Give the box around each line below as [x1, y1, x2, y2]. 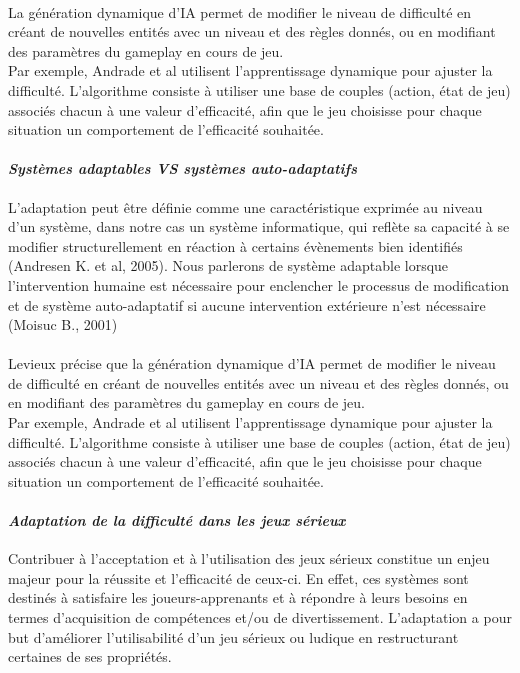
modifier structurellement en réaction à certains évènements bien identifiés [8, 235, 463, 256]
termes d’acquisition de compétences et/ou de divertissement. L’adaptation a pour [8, 607, 512, 628]
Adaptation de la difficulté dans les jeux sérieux [8, 510, 346, 531]
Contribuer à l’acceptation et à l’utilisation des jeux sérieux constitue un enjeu [8, 548, 490, 569]
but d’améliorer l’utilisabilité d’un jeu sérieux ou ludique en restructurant [8, 626, 459, 647]
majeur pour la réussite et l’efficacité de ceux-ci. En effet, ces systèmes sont [8, 567, 469, 588]
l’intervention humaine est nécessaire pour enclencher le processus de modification [8, 274, 510, 295]
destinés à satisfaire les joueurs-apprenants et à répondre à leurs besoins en [8, 587, 468, 608]
